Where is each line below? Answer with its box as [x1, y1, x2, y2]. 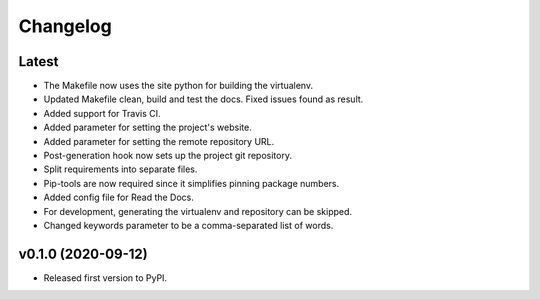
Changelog [18, 15, 112, 37]
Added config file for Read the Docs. [43, 191, 195, 204]
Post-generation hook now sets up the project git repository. [43, 150, 292, 162]
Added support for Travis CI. [43, 107, 161, 119]
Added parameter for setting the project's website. [43, 121, 252, 134]
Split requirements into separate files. [43, 163, 198, 175]
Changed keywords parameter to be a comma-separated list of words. [43, 219, 334, 231]
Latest [18, 53, 59, 70]
